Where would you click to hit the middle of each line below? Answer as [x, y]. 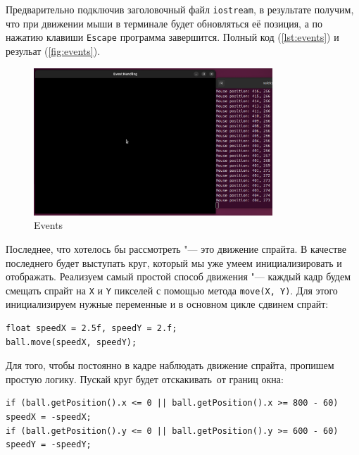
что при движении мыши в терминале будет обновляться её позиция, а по [164, 23]
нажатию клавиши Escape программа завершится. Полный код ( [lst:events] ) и [172, 37]
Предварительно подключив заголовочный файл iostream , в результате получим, [180, 9]
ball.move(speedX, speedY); [71, 342]
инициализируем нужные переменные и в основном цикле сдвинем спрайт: [167, 304]
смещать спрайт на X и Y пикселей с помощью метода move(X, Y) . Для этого [172, 290]
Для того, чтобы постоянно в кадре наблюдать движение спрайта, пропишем [170, 365]
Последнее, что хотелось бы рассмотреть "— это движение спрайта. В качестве [176, 249]
